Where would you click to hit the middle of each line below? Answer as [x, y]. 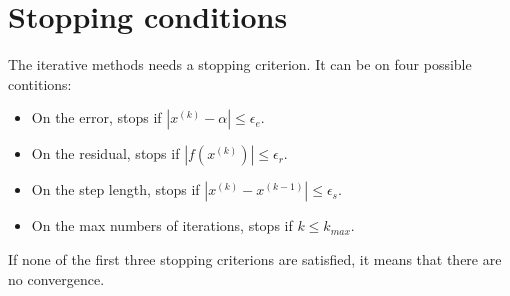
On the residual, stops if [105, 153]
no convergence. [56, 278]
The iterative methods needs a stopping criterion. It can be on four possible [240, 64]
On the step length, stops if [115, 189]
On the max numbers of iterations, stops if [162, 225]
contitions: [40, 83]
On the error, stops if [96, 117]
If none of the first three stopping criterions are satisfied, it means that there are [255, 258]
